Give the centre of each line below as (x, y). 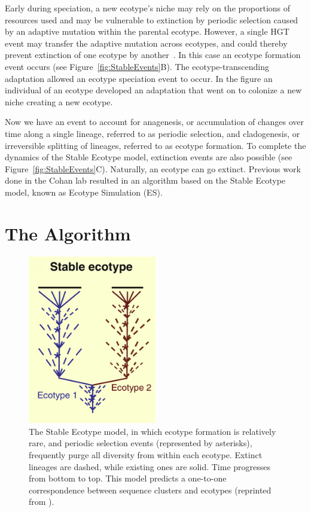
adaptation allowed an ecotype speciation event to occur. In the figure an (139, 78)
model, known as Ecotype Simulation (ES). (84, 192)
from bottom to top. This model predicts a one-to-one (128, 478)
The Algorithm (68, 233)
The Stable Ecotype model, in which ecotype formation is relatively (153, 431)
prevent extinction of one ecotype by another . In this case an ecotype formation (153, 55)
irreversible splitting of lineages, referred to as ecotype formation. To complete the (155, 145)
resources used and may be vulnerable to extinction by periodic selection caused (152, 19)
